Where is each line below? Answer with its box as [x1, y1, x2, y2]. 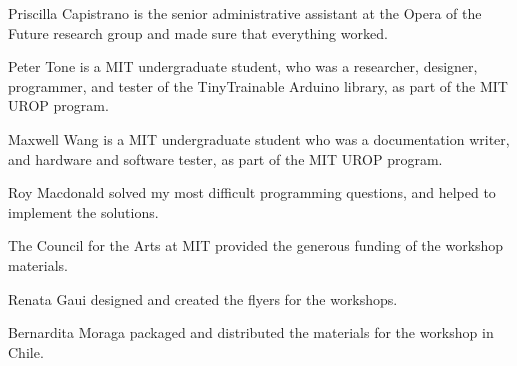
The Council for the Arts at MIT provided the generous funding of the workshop [8, 235, 504, 256]
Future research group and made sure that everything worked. [8, 22, 388, 43]
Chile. [8, 341, 44, 362]
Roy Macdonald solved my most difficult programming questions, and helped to [8, 182, 496, 203]
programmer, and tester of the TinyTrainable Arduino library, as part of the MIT [8, 75, 508, 96]
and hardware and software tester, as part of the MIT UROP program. [8, 148, 443, 169]
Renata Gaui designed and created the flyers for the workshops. [8, 288, 398, 309]
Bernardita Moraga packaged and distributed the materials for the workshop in [8, 322, 494, 343]
